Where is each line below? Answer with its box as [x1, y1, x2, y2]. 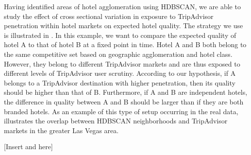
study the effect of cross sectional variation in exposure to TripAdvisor [4, 11, 214, 21]
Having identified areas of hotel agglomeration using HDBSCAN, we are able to [4, 1, 241, 11]
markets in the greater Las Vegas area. [4, 125, 119, 135]
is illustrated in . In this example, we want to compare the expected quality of [4, 30, 236, 40]
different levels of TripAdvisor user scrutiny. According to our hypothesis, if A [4, 68, 236, 78]
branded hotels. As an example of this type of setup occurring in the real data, [4, 106, 238, 116]
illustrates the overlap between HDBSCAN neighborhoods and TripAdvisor [4, 116, 228, 126]
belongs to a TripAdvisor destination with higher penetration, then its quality [4, 77, 235, 87]
